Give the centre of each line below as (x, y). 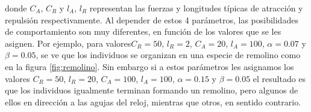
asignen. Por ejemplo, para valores (68, 43)
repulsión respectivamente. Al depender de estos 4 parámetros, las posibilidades (152, 19)
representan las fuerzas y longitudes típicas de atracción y (196, 8)
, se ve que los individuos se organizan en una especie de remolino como (168, 55)
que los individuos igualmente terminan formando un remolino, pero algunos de (152, 90)
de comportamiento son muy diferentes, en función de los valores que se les (143, 31)
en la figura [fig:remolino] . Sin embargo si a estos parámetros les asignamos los (149, 66)
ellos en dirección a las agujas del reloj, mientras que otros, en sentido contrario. (153, 102)
